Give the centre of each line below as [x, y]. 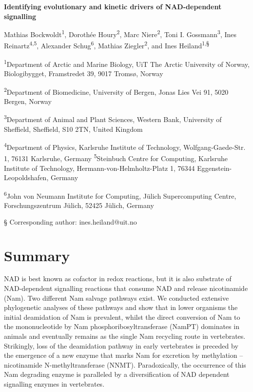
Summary [37, 255]
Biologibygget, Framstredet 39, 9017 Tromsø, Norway [84, 73]
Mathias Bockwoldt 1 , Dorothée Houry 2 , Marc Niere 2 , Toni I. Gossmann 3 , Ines [120, 33]
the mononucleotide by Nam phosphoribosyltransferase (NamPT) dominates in [122, 326]
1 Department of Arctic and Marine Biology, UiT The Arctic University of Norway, [127, 63]
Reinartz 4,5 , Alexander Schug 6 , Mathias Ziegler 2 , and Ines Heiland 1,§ [107, 45]
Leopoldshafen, [26, 177]
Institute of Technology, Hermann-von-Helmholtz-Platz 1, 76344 [99, 168]
